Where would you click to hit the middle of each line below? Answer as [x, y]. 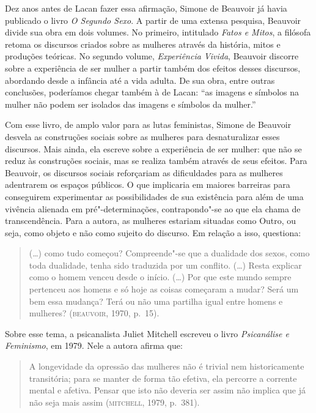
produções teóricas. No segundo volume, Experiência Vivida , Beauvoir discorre [152, 56]
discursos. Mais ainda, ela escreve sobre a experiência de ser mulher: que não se [153, 148]
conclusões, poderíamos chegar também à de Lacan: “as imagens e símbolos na [152, 92]
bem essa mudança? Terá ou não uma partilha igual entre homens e [156, 301]
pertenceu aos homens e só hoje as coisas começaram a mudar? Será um [164, 289]
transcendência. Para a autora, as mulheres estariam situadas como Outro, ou [151, 221]
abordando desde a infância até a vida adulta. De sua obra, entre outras [140, 80]
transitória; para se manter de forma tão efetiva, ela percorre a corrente [163, 378]
